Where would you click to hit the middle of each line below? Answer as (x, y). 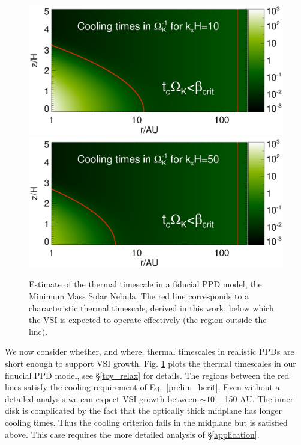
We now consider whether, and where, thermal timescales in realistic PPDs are (150, 351)
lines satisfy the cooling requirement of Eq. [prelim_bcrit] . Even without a (142, 387)
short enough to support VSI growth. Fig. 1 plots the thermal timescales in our (150, 364)
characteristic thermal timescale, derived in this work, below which (151, 308)
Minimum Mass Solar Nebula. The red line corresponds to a (139, 296)
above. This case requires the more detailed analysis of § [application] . (132, 434)
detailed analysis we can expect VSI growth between (101, 398)
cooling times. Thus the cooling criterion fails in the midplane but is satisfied (146, 422)
